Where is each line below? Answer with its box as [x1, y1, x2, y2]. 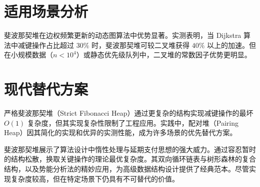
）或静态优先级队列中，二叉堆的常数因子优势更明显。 [76, 49, 251, 60]
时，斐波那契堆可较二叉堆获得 [91, 39, 190, 50]
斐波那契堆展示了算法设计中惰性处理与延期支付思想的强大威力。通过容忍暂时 [4, 144, 256, 154]
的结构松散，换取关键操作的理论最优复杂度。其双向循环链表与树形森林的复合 [4, 154, 256, 164]
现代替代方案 [4, 79, 88, 99]
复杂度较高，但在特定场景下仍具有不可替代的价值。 [10, 173, 179, 184]
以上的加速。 [207, 39, 249, 50]
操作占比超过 [31, 39, 74, 50]
